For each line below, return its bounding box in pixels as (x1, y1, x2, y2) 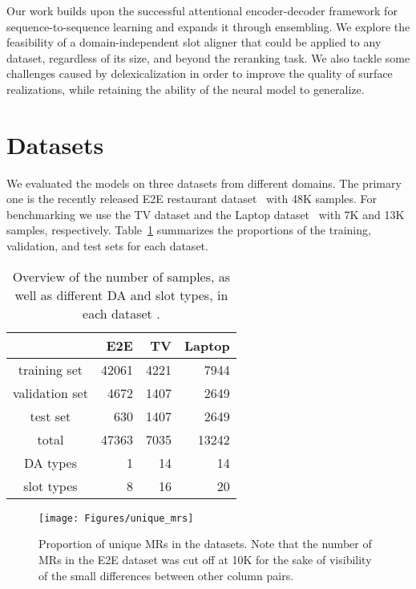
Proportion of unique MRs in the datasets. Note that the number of (38, 535, 372, 552)
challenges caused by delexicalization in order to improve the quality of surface (6, 65, 393, 82)
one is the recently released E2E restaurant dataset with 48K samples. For (6, 190, 378, 207)
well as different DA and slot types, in (14, 285, 228, 304)
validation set (13, 383, 88, 402)
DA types (23, 453, 77, 472)
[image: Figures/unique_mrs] (38, 512, 194, 524)
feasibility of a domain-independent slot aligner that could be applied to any (6, 34, 382, 51)
